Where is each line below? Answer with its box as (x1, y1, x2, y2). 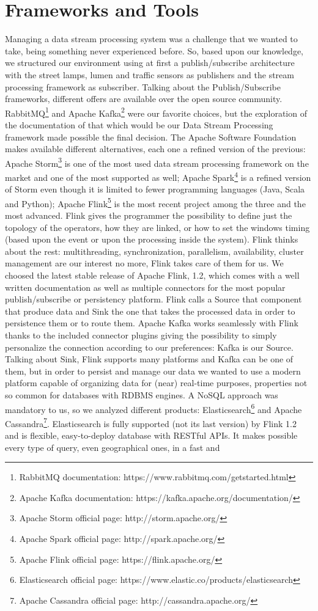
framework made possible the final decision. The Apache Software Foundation (5, 130, 297, 143)
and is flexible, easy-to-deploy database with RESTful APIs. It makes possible (5, 429, 298, 442)
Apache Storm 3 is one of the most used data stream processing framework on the (5, 155, 309, 169)
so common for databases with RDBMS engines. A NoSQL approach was (5, 388, 278, 401)
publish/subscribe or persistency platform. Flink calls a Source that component (5, 293, 302, 305)
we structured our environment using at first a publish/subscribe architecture (5, 56, 295, 69)
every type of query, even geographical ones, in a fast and (5, 441, 220, 453)
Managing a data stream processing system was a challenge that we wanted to (5, 32, 298, 45)
